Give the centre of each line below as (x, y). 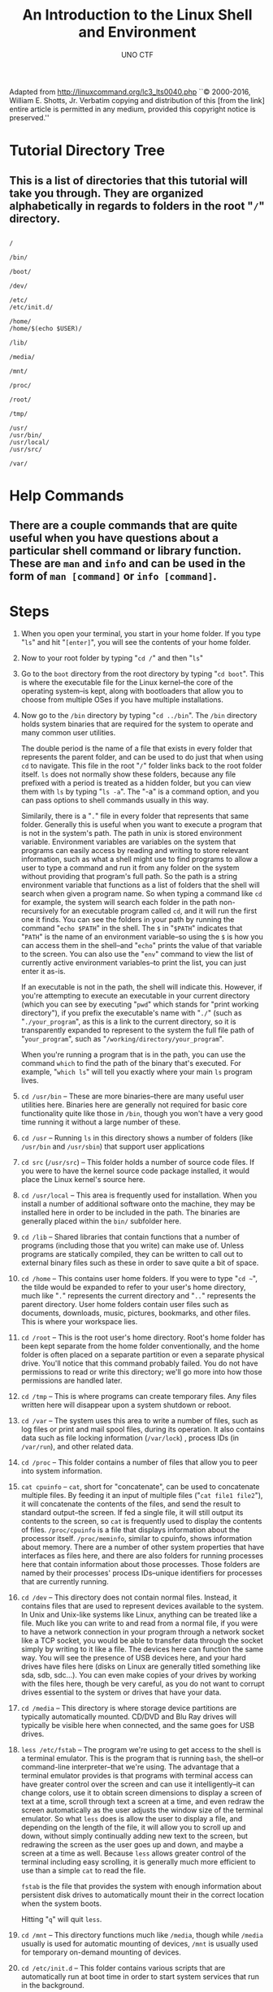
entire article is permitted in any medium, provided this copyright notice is (132, 109)
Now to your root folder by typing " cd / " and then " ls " (112, 658)
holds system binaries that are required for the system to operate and (137, 724)
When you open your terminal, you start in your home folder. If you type (141, 634)
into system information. (61, 1471)
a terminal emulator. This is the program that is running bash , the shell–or (142, 1758)
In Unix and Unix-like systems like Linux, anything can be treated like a (139, 1615)
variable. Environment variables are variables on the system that (128, 842)
